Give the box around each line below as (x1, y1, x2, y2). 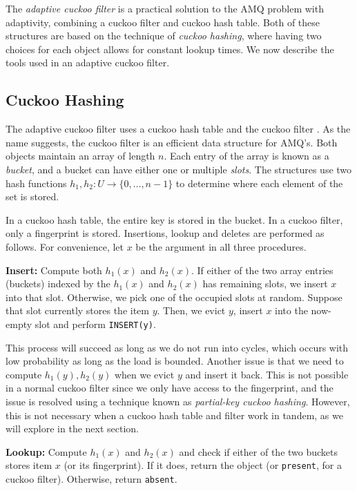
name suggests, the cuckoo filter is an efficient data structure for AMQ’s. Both (6, 135, 338, 149)
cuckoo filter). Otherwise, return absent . (6, 471, 177, 485)
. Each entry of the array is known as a (164, 148, 329, 163)
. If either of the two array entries (191, 262, 334, 277)
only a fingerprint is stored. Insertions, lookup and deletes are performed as (6, 226, 325, 240)
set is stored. (6, 189, 59, 204)
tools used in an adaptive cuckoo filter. (6, 55, 170, 70)
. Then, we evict (157, 303, 226, 318)
